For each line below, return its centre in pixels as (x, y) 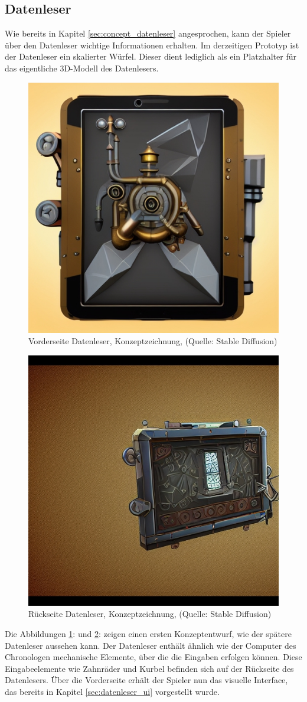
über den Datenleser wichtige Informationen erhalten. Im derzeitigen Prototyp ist (152, 45)
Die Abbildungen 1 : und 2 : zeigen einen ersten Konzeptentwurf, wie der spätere (148, 633)
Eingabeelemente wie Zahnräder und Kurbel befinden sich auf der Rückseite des (149, 668)
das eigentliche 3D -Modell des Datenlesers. (82, 68)
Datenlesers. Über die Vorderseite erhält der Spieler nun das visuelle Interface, (146, 680)
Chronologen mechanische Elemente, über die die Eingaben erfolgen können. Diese (153, 657)
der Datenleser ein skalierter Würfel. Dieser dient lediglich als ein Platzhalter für (151, 56)
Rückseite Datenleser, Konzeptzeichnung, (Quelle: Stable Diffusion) (150, 614)
